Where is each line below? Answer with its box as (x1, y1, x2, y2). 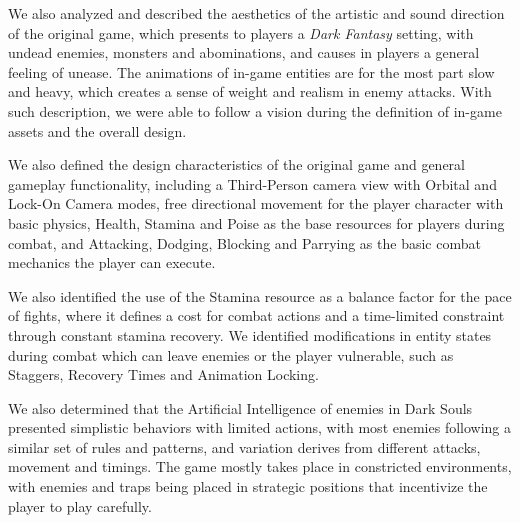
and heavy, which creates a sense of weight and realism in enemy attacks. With (8, 81, 492, 102)
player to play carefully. (8, 495, 152, 516)
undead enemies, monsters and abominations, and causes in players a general (8, 42, 480, 63)
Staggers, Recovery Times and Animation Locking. (8, 364, 319, 385)
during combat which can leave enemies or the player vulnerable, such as (8, 344, 454, 365)
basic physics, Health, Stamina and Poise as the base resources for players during (8, 212, 505, 233)
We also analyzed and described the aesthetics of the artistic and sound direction (8, 3, 505, 23)
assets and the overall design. (8, 120, 187, 141)
